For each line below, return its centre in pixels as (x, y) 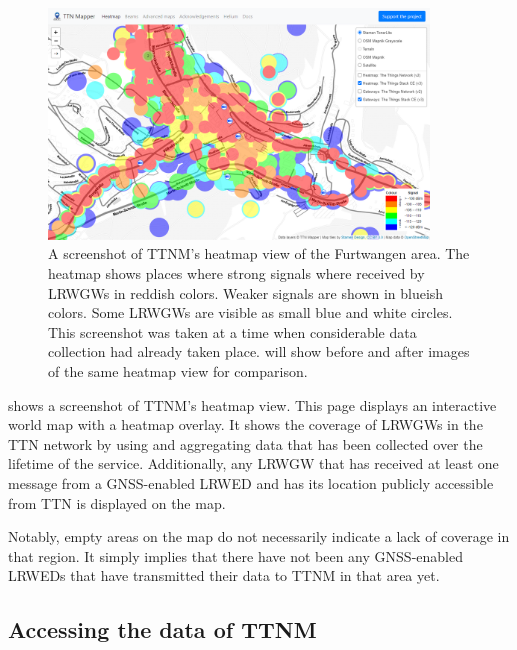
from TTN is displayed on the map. (117, 502)
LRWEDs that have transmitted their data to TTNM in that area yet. (224, 575)
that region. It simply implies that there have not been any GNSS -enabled (235, 555)
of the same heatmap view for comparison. (178, 370)
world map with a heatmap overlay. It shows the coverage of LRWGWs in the (245, 424)
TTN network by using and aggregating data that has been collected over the (245, 443)
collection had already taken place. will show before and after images (259, 351)
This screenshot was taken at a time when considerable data (232, 331)
